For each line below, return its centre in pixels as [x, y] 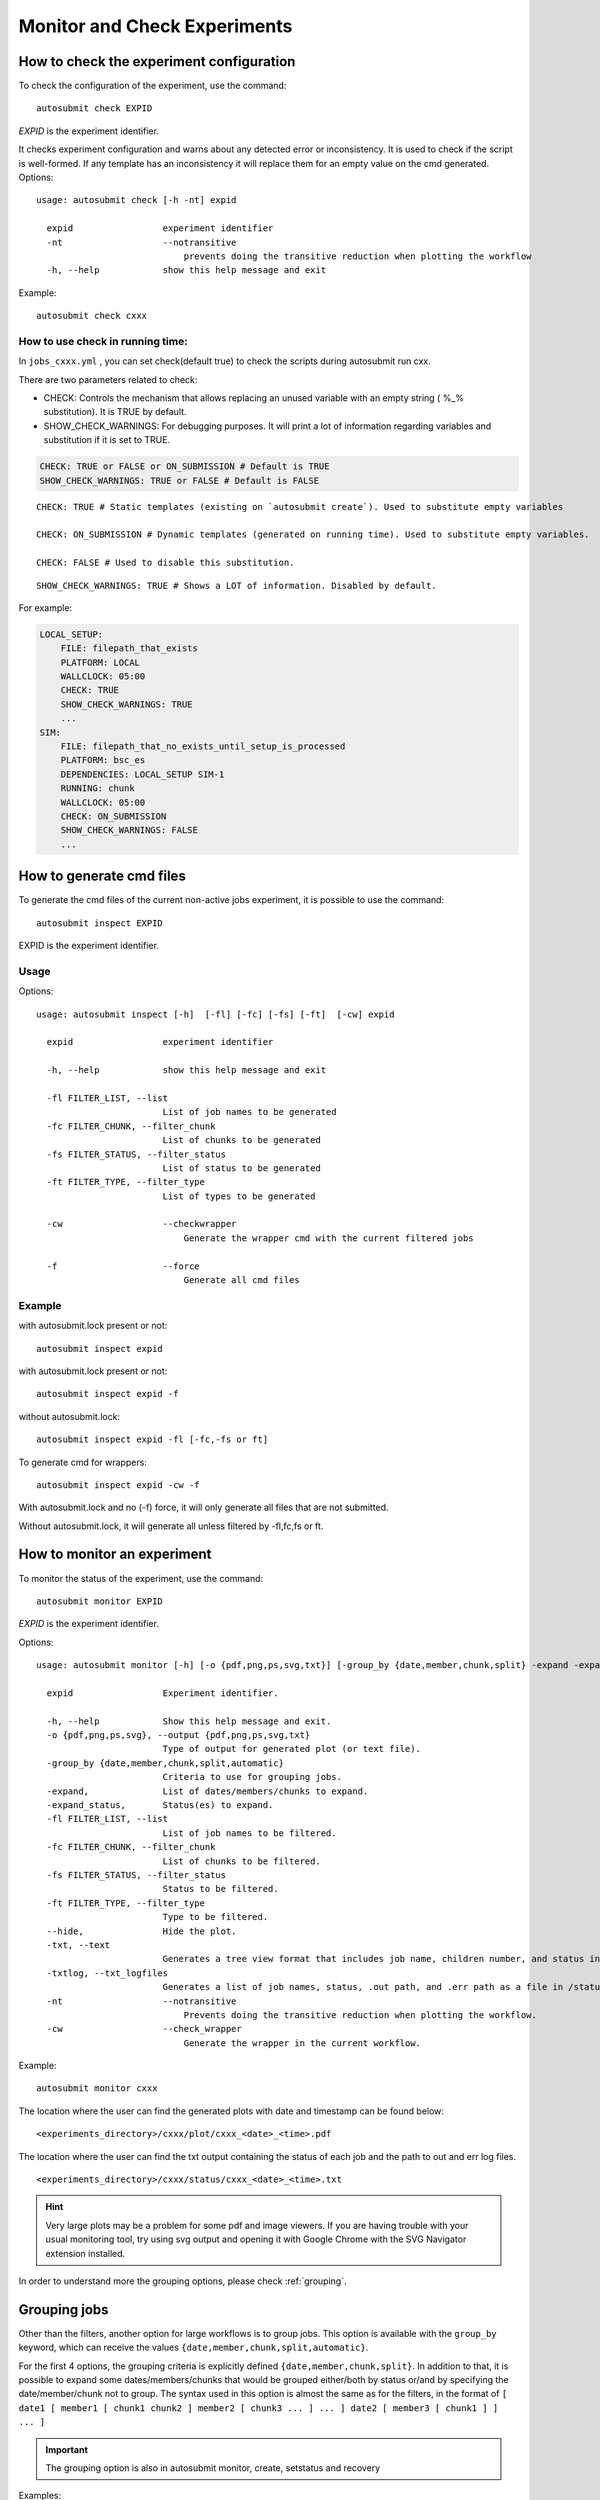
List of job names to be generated [249, 1112]
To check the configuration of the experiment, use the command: [152, 86]
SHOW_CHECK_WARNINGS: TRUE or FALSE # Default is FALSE [179, 480]
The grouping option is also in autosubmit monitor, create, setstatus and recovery [213, 2468]
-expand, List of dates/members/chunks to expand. [207, 1791]
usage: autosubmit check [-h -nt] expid [136, 200]
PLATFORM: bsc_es [103, 760]
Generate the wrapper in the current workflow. [302, 2043]
